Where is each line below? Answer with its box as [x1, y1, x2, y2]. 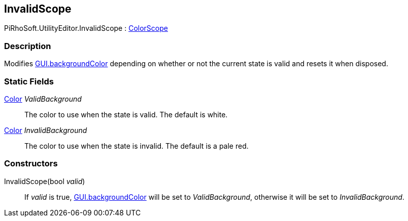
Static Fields [4, 76, 54, 86]
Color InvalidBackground [4, 125, 87, 135]
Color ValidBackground [4, 94, 82, 103]
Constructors [4, 158, 58, 169]
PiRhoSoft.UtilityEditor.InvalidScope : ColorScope [4, 24, 168, 33]
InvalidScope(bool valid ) [4, 176, 85, 186]
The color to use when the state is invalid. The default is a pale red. [24, 141, 249, 150]
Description [4, 40, 51, 51]
